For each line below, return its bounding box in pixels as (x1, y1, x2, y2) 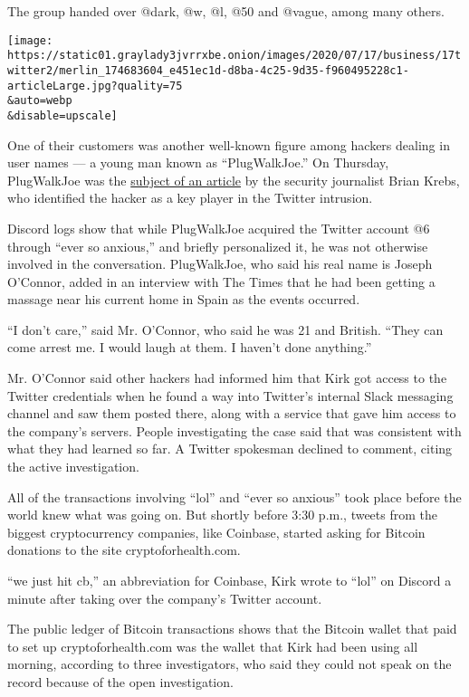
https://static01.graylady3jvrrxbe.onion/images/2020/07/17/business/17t (7, 49, 462, 62)
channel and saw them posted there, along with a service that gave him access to (7, 404, 456, 423)
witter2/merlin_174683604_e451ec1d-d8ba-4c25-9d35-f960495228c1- (7, 63, 409, 77)
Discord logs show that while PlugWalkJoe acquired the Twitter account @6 (7, 218, 430, 237)
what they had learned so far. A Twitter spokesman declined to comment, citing (7, 439, 453, 458)
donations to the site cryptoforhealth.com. (7, 540, 241, 559)
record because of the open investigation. (7, 672, 234, 691)
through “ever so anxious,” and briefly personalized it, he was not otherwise (7, 236, 428, 255)
